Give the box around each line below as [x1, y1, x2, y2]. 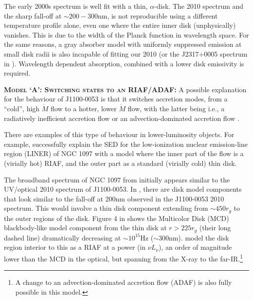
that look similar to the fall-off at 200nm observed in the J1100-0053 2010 [4, 193, 224, 203]
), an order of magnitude [158, 242, 232, 252]
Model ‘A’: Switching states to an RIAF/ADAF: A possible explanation [4, 84, 247, 94]
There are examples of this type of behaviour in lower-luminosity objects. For [4, 129, 235, 140]
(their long [199, 222, 231, 233]
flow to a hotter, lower [51, 103, 117, 113]
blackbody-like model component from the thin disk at [4, 222, 167, 233]
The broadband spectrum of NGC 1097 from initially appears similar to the [4, 174, 230, 184]
